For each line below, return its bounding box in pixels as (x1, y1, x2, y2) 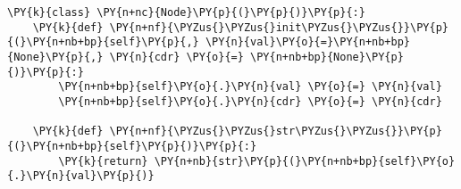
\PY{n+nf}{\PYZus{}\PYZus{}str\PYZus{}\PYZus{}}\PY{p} (109, 125, 442, 138)
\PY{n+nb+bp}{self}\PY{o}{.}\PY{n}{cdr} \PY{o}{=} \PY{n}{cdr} (58, 94, 442, 108)
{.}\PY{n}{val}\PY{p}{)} (7, 169, 155, 183)
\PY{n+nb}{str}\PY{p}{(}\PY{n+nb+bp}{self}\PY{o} (154, 154, 456, 168)
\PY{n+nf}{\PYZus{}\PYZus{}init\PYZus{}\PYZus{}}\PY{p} (109, 21, 448, 34)
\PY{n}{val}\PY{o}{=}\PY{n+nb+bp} (205, 36, 411, 49)
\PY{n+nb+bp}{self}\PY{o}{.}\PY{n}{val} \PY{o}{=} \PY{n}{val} (58, 80, 442, 94)
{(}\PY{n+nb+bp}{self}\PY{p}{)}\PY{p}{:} (7, 139, 257, 152)
